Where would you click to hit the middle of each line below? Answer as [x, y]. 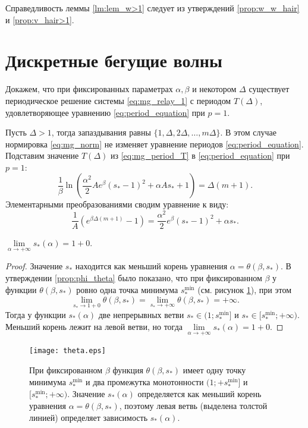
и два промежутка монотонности [145, 381]
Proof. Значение [34, 266]
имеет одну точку [214, 370]
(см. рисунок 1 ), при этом [244, 289]
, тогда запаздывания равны [101, 132]
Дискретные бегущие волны [114, 60]
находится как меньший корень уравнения [151, 266]
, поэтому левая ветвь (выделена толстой [193, 405]
